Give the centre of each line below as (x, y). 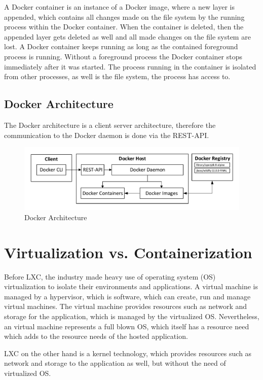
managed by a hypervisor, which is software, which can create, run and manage (127, 296)
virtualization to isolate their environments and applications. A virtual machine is (131, 286)
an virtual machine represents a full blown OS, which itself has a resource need (127, 326)
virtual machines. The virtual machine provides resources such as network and (126, 306)
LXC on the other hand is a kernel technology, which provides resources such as (128, 353)
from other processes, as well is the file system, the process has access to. (117, 76)
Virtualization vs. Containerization (128, 252)
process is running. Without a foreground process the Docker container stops (123, 56)
